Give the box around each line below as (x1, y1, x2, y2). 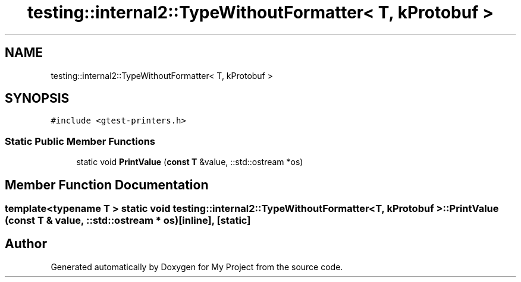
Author (5, 236, 47, 252)
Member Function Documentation (5, 177, 209, 192)
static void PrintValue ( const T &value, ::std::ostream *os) (76, 157, 303, 167)
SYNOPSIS (5, 91, 70, 106)
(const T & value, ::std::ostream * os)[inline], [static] (5, 214, 251, 227)
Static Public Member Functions (5, 135, 156, 147)
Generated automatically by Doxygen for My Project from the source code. (51, 261, 343, 272)
